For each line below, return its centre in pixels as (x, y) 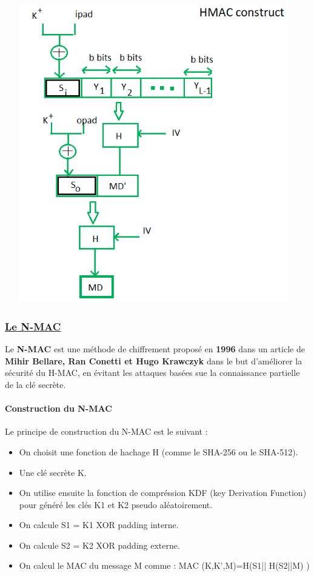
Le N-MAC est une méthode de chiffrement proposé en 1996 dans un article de (155, 349)
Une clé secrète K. (53, 472)
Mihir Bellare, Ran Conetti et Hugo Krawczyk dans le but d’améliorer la (154, 360)
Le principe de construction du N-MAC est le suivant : (106, 431)
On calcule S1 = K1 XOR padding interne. (99, 525)
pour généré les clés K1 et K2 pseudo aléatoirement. (116, 504)
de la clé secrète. (35, 384)
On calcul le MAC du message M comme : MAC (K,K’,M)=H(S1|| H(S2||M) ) (164, 565)
